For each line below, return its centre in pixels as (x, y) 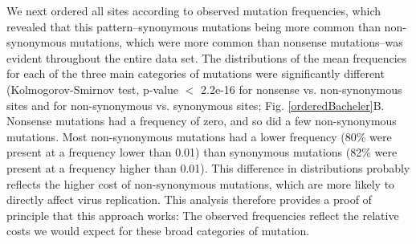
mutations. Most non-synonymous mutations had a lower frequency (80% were (199, 136)
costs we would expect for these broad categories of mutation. (158, 231)
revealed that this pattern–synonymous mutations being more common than (194, 26)
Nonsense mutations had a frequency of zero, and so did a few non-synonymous (202, 121)
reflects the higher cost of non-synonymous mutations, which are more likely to (201, 183)
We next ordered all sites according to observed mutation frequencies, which (194, 10)
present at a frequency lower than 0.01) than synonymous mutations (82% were (202, 152)
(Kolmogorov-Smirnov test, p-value (93, 89)
